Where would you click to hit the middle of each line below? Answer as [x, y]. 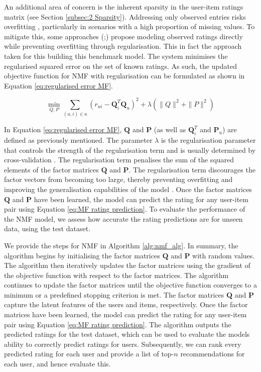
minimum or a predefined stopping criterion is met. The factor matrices [114, 294]
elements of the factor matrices [51, 169]
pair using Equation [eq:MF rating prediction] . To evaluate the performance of [125, 209]
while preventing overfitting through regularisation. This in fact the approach [123, 46]
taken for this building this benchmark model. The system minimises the [116, 56]
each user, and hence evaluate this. [57, 364]
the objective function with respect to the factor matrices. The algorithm [116, 275]
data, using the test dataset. [47, 228]
